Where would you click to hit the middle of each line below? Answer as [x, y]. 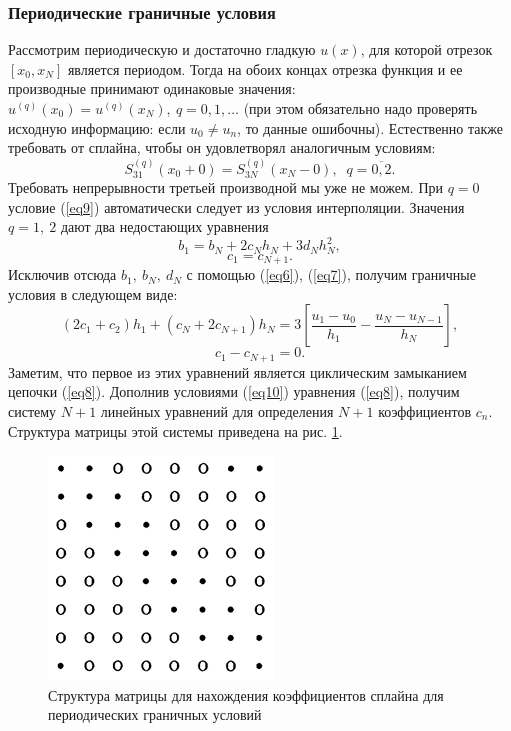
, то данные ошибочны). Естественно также [370, 127]
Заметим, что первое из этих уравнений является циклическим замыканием [237, 371]
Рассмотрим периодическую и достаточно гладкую [162, 49]
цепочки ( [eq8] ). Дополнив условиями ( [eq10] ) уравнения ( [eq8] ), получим [234, 391]
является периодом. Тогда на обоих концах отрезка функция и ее [265, 68]
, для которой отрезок [426, 49]
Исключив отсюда [62, 274]
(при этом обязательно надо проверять [360, 108]
